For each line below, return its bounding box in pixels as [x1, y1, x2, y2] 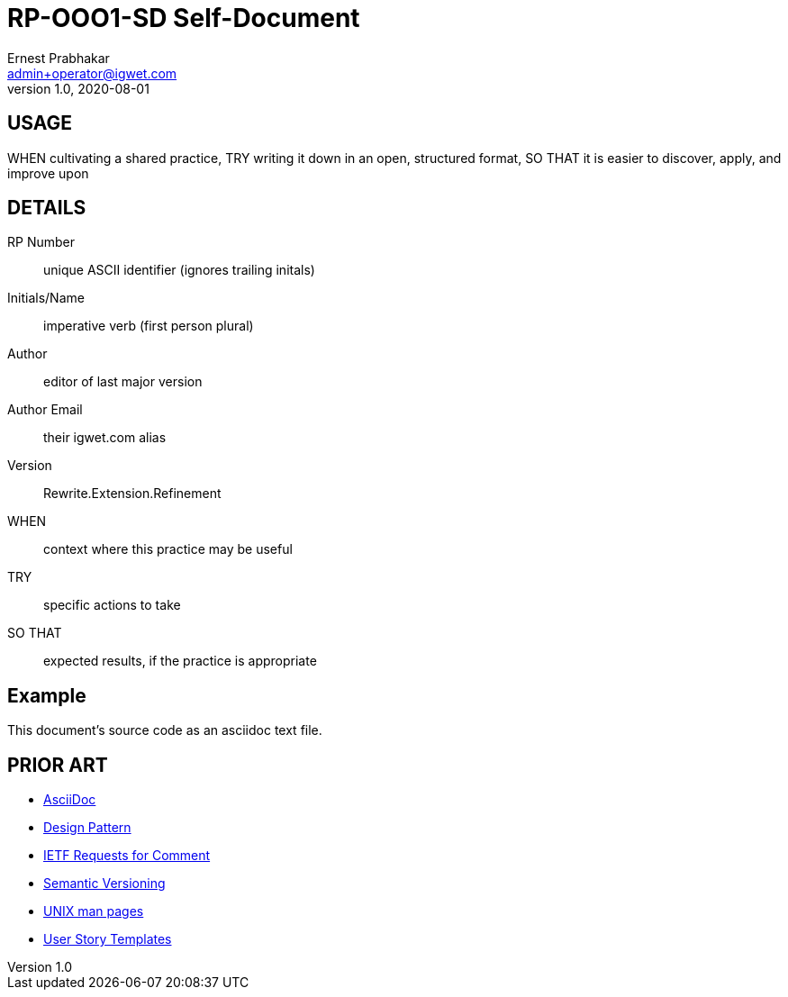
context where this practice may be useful [43, 541, 293, 557]
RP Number [7, 234, 75, 250]
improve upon [7, 165, 89, 181]
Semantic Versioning [43, 875, 166, 892]
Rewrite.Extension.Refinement [43, 485, 222, 502]
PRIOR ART [7, 753, 108, 776]
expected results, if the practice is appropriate [43, 653, 317, 669]
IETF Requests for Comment [43, 847, 211, 864]
